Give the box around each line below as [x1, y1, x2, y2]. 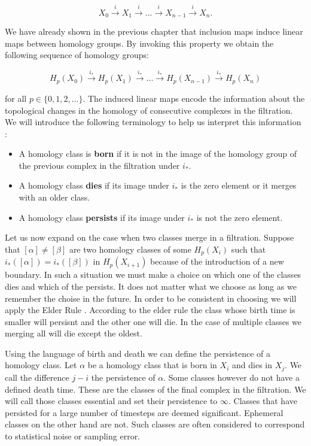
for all [5, 92, 27, 104]
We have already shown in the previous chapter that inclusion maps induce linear [5, 25, 303, 38]
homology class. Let [5, 359, 77, 371]
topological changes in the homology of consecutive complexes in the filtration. [5, 104, 293, 116]
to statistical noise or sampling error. [5, 429, 141, 442]
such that [231, 242, 266, 255]
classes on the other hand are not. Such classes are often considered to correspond [5, 418, 305, 430]
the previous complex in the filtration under [19, 159, 180, 171]
